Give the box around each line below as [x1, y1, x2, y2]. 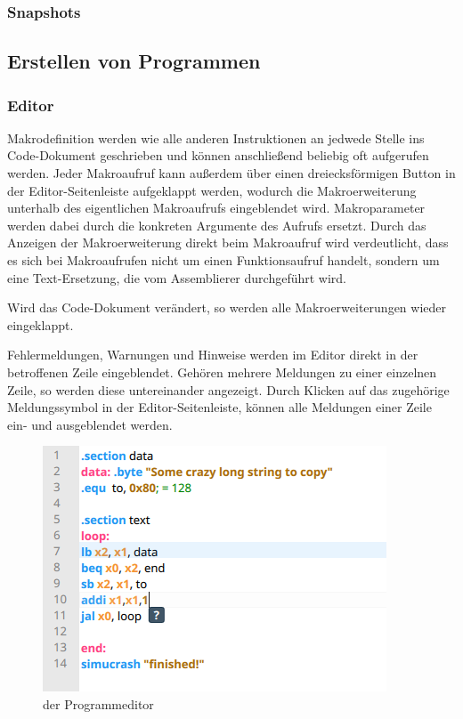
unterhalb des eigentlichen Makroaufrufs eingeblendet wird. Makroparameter [7, 198, 426, 217]
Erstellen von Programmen [7, 47, 261, 75]
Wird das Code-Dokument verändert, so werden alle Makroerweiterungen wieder [7, 298, 446, 317]
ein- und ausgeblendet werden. [7, 415, 173, 433]
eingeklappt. [7, 315, 74, 334]
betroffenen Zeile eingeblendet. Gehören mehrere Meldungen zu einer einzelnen [7, 362, 437, 381]
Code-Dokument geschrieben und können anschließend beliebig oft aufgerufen [7, 146, 429, 165]
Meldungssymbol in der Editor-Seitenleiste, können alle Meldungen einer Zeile [7, 398, 432, 416]
